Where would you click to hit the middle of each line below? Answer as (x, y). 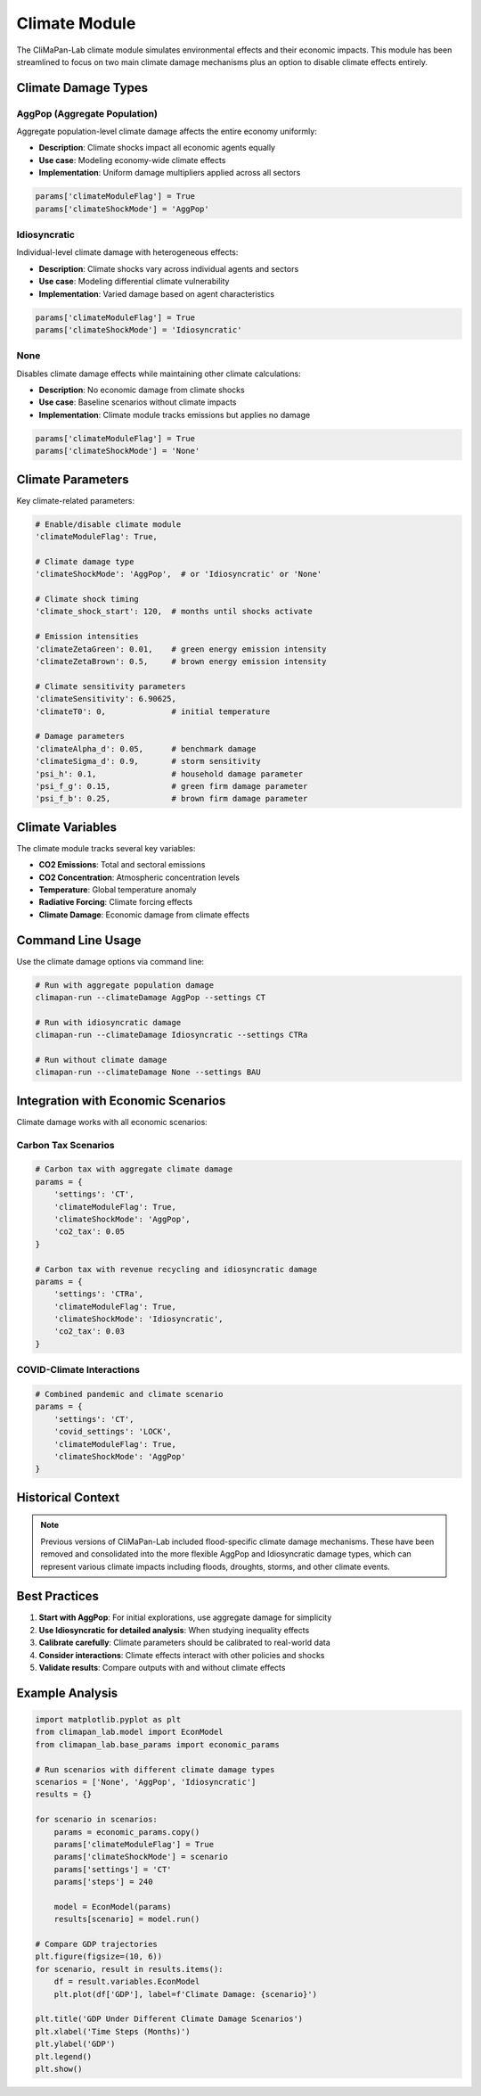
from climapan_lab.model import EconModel (129, 1732)
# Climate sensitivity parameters (110, 686)
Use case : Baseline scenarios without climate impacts (138, 402)
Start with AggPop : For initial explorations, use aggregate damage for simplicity (185, 1617)
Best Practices (58, 1596)
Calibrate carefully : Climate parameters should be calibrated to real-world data (185, 1643)
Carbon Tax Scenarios (65, 1145)
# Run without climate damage (101, 1060)
